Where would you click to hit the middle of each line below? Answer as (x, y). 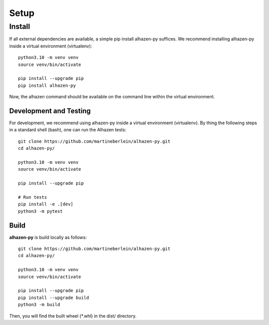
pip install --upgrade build (54, 298)
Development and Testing (50, 111)
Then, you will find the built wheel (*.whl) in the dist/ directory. (73, 316)
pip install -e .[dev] (46, 204)
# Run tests (33, 197)
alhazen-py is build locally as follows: (48, 237)
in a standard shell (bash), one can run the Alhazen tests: (68, 130)
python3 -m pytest (41, 211)
